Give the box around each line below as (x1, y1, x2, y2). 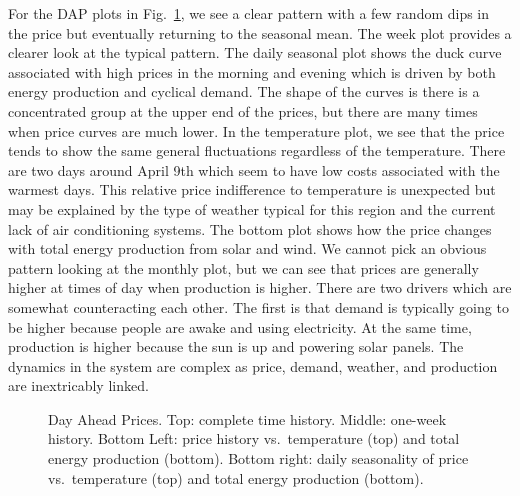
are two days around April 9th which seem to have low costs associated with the (8, 159, 500, 180)
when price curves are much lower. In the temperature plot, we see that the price (8, 120, 505, 141)
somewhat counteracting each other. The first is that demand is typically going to (8, 296, 509, 317)
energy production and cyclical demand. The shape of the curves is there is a (8, 81, 480, 102)
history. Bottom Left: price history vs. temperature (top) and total (48, 428, 460, 449)
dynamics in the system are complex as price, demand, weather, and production (8, 355, 498, 376)
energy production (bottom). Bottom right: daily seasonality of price (48, 448, 469, 469)
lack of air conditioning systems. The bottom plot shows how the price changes (8, 218, 492, 239)
